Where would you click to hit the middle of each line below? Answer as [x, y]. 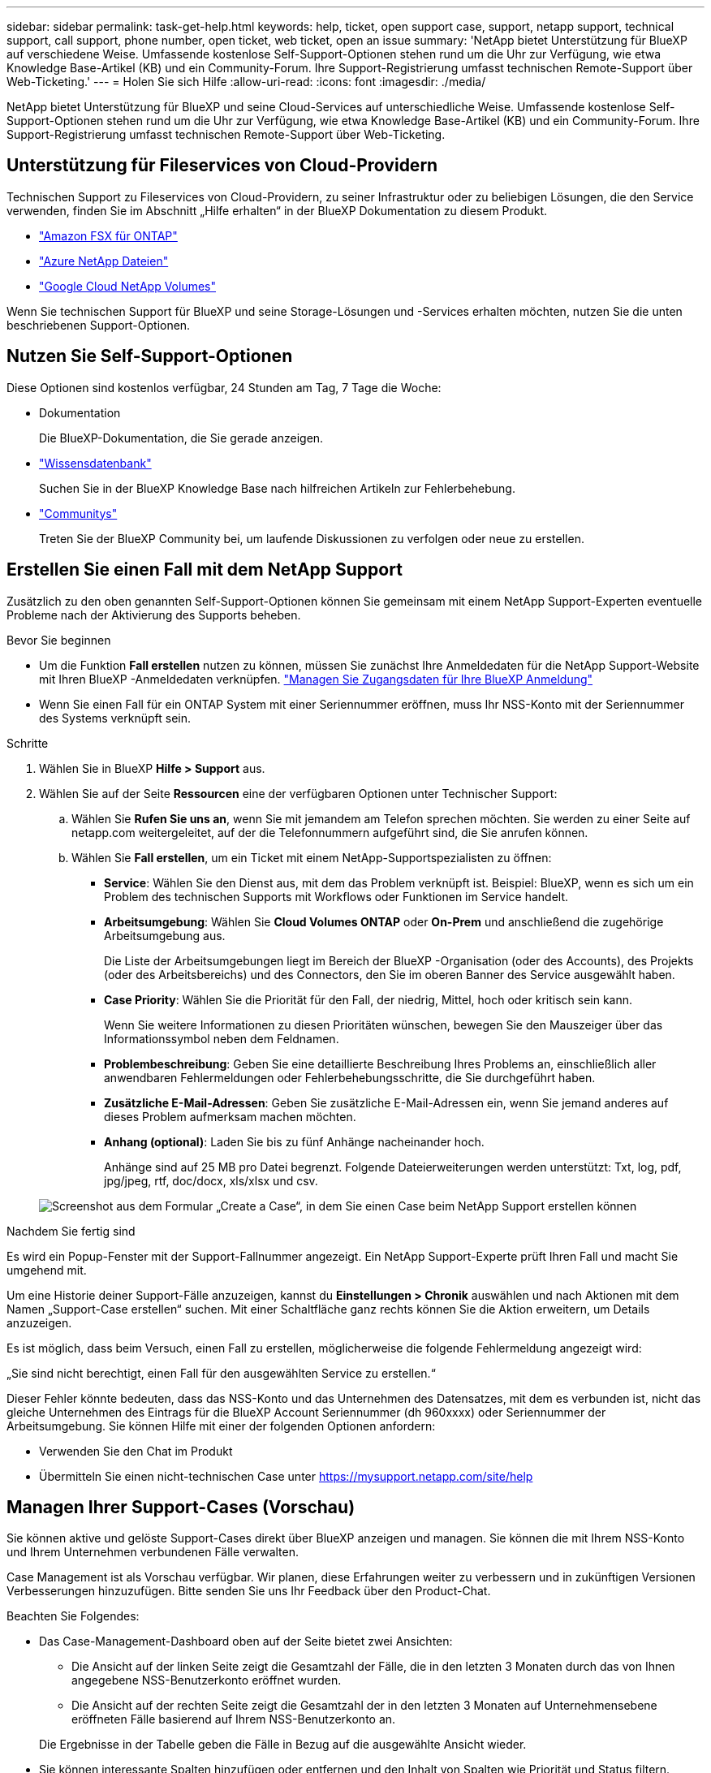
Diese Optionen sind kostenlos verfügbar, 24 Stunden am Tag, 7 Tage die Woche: [224, 387]
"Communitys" [78, 513]
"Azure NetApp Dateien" [104, 261]
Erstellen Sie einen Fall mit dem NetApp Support [205, 570]
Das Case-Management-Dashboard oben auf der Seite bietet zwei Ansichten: [246, 1641]
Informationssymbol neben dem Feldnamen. [222, 1038]
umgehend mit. [47, 1270]
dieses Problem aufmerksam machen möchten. [230, 1116]
